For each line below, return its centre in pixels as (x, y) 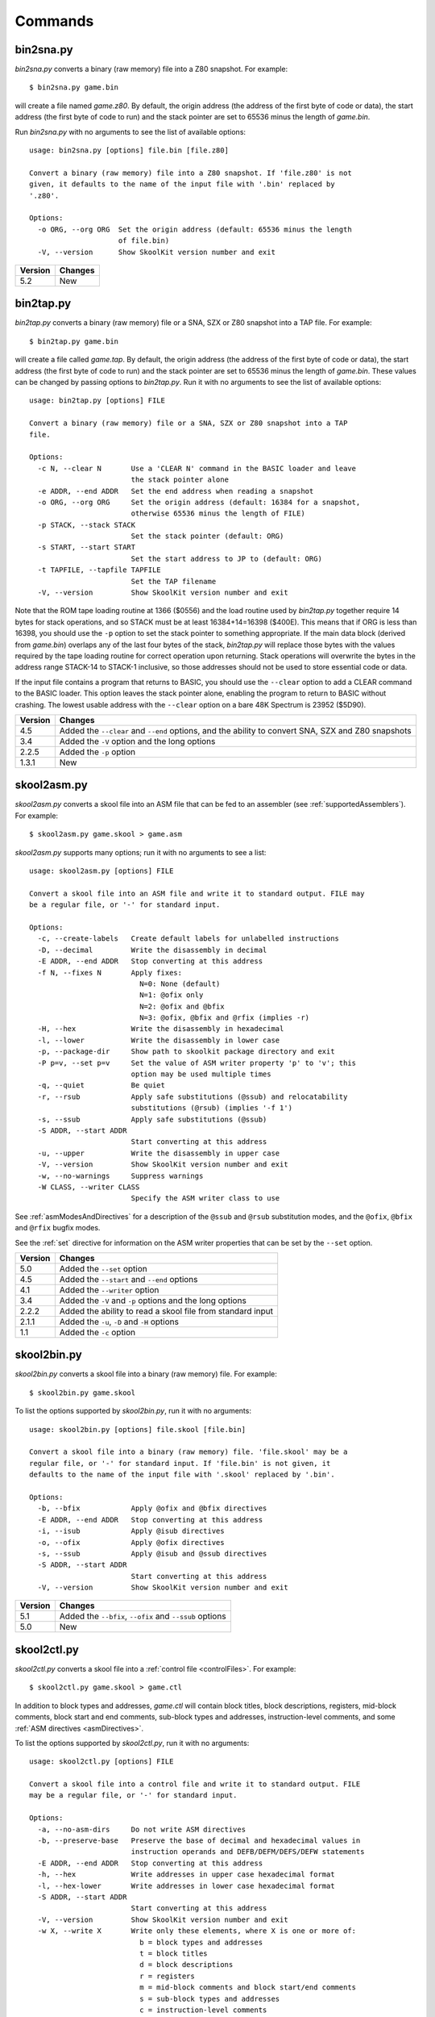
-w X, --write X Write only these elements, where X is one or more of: (197, 1931)
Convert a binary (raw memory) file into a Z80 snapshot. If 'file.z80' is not (191, 173)
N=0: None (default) (180, 983)
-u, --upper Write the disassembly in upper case (159, 1153)
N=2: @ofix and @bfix (182, 1006)
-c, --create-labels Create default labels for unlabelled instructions (188, 939)
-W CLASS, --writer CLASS (89, 1187)
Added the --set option (104, 1268)
